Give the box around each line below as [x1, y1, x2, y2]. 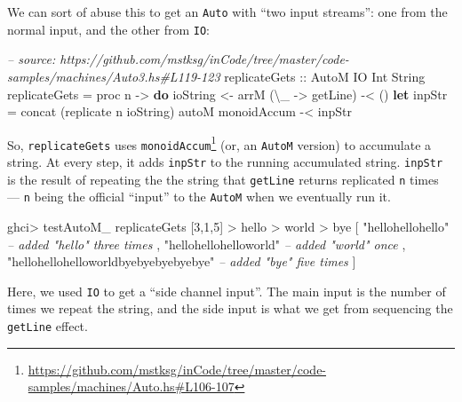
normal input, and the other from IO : [7, 20, 210, 38]
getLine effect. [7, 317, 88, 335]
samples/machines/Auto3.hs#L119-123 [7, 67, 220, 85]
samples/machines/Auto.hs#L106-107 [28, 377, 235, 396]
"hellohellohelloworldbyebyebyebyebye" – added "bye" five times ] [7, 252, 356, 271]
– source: [7, 50, 56, 68]
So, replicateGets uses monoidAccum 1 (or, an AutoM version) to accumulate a [7, 132, 432, 154]
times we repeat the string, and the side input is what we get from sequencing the [7, 299, 453, 318]
